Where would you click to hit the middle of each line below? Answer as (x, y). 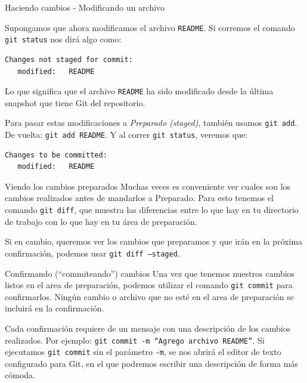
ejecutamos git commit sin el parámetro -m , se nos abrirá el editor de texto (143, 352)
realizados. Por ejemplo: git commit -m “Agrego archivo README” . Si (135, 340)
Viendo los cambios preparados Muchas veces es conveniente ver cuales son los (148, 186)
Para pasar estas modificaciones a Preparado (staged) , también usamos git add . (151, 123)
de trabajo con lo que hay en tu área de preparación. (101, 221)
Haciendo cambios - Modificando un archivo (85, 7)
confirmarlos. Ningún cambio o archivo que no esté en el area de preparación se (149, 296)
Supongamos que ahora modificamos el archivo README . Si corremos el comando (150, 27)
